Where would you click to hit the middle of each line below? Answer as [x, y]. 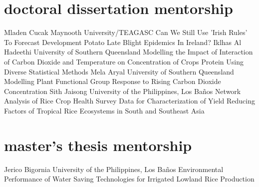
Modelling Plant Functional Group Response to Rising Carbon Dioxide [113, 81]
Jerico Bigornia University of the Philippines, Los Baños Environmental [114, 169]
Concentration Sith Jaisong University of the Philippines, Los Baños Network [123, 91]
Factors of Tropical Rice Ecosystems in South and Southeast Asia [104, 110]
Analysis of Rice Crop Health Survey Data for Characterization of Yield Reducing [130, 101]
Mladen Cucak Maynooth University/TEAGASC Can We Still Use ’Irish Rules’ [126, 32]
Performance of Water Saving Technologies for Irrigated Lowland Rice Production [129, 179]
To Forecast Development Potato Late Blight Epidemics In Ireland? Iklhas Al [123, 42]
